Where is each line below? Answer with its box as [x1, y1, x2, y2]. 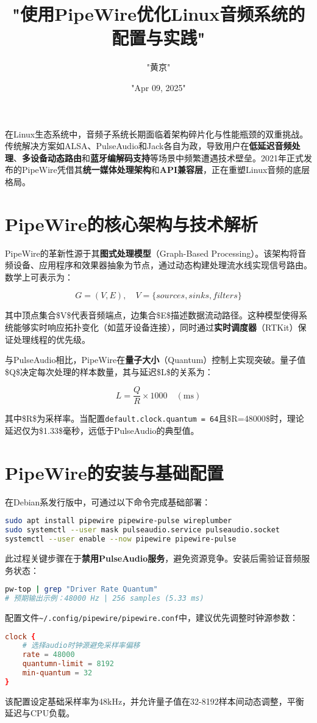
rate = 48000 [22, 650, 75, 659]
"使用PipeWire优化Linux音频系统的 [12, 1, 305, 26]
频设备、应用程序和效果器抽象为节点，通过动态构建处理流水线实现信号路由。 [5, 259, 312, 271]
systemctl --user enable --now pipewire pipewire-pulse [5, 535, 237, 544]
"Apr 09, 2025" [131, 81, 186, 94]
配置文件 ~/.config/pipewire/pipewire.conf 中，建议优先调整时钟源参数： [5, 611, 299, 623]
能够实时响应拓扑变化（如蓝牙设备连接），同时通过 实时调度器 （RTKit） [13, 320, 298, 333]
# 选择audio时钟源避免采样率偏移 [22, 641, 140, 650]
